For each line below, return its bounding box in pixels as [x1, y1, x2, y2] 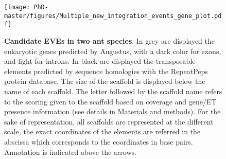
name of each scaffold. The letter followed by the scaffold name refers [4, 85, 222, 96]
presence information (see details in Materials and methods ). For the [4, 106, 221, 117]
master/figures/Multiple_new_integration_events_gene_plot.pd [4, 12, 222, 20]
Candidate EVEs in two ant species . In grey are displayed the [4, 35, 215, 46]
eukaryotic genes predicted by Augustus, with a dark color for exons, [4, 45, 221, 56]
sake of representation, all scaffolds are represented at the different [4, 116, 214, 127]
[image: [4, 4, 30, 11]
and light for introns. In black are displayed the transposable [4, 56, 196, 66]
